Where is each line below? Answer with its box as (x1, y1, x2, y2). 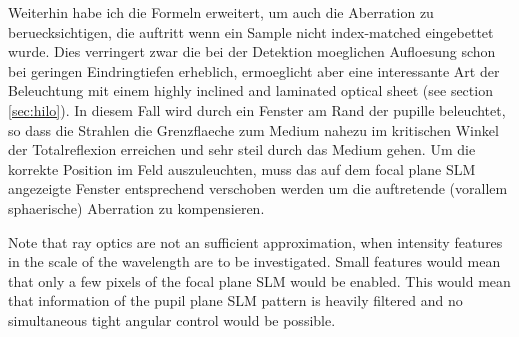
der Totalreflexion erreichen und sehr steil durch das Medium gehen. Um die (8, 139, 476, 160)
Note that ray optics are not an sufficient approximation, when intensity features (8, 231, 503, 252)
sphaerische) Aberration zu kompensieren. (8, 197, 265, 218)
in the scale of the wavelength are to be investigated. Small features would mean (8, 251, 501, 272)
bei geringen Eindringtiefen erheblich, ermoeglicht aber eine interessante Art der (8, 60, 500, 81)
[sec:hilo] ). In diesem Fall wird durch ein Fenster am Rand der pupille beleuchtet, (8, 99, 506, 120)
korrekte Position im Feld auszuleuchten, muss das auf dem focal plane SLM (8, 158, 476, 179)
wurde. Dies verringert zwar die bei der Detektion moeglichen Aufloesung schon (8, 41, 496, 62)
